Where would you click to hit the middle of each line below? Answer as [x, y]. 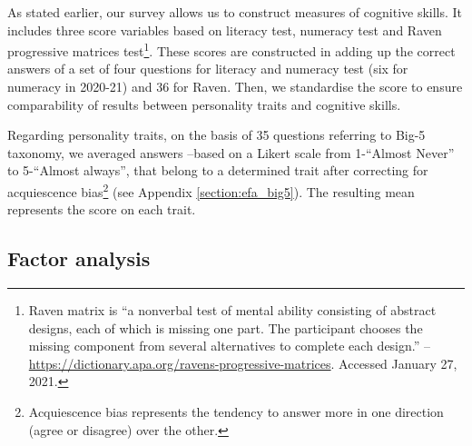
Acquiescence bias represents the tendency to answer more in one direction [236, 412]
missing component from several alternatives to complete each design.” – [230, 346]
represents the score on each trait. [102, 209]
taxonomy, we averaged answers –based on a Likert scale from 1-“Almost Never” [231, 152]
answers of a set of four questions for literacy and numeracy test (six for [208, 69]
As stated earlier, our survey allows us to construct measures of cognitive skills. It [235, 12]
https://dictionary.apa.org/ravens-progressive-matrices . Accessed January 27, [243, 363]
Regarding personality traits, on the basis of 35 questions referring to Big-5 [216, 135]
